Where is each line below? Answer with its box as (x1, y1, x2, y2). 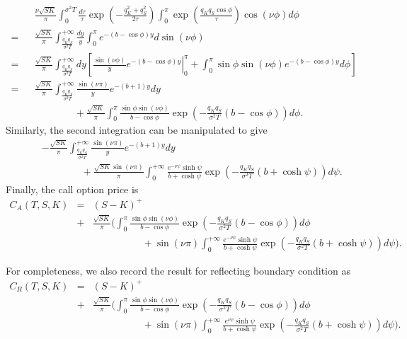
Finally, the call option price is (6, 181, 139, 196)
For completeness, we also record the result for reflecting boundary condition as (6, 263, 350, 277)
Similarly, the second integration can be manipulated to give (6, 122, 268, 137)
